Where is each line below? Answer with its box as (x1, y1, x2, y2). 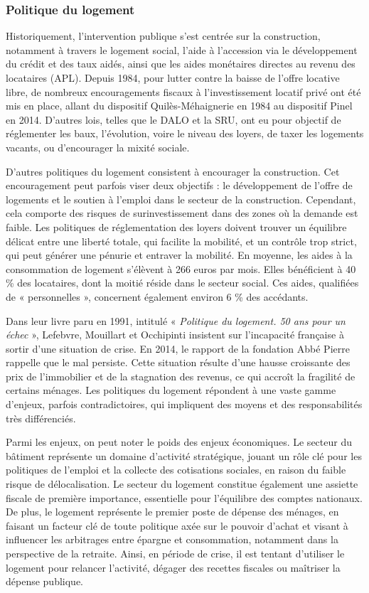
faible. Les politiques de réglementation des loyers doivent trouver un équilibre (6, 219, 347, 234)
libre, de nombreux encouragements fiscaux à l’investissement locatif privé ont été (6, 84, 361, 99)
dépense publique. (6, 574, 83, 589)
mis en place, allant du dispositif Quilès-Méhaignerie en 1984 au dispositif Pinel (6, 98, 353, 113)
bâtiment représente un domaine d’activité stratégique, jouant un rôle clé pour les (6, 448, 362, 463)
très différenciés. (6, 410, 76, 425)
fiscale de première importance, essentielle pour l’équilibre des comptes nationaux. (6, 490, 363, 505)
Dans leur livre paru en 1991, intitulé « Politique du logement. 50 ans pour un (6, 313, 346, 328)
